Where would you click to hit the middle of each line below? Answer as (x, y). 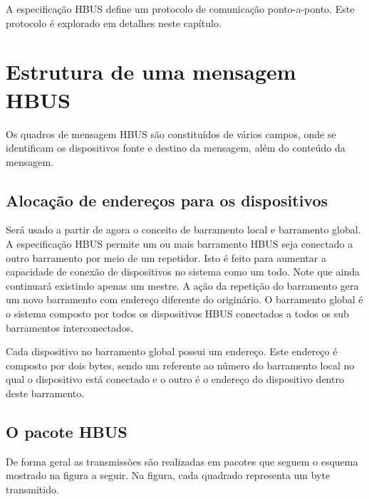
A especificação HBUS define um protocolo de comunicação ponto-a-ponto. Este (180, 9)
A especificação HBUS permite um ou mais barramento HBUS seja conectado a (180, 244)
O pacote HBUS (67, 431)
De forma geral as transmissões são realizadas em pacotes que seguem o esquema (182, 461)
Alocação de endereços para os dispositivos (167, 200)
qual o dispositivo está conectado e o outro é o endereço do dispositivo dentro (175, 379)
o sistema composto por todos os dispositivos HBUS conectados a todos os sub (177, 314)
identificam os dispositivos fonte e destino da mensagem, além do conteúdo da (176, 148)
